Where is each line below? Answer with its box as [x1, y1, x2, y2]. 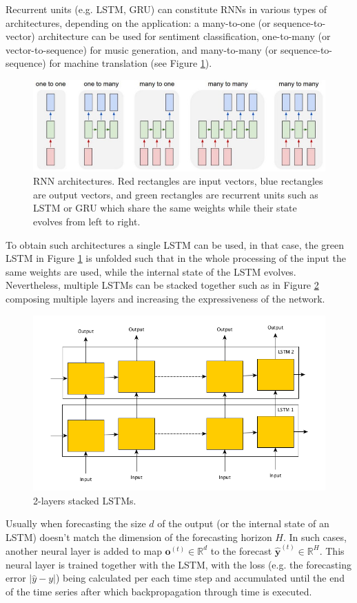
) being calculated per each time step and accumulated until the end [56, 571, 345, 585]
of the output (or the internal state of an [157, 516, 329, 531]
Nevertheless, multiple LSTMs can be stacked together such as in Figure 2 [6, 278, 319, 292]
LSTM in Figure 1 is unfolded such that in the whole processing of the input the [6, 251, 346, 265]
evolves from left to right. [33, 214, 141, 228]
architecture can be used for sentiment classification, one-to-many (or [38, 29, 331, 43]
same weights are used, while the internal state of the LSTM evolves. [6, 264, 296, 278]
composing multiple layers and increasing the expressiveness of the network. [6, 291, 325, 305]
